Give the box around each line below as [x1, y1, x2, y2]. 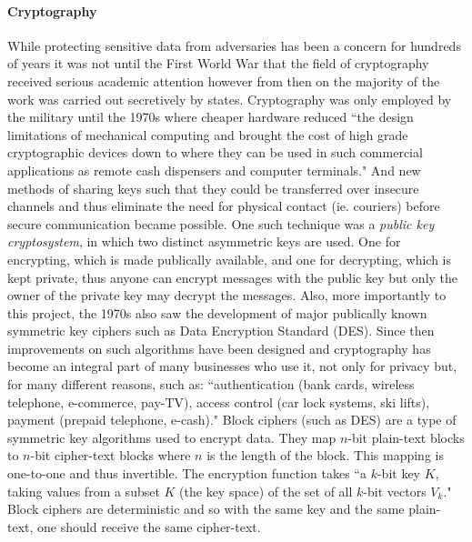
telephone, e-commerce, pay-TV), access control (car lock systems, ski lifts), [7, 392, 430, 411]
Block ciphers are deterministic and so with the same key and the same [7, 499, 405, 518]
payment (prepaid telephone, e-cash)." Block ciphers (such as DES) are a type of [7, 410, 457, 429]
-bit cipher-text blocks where [30, 446, 191, 465]
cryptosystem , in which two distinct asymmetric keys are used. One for [7, 232, 401, 251]
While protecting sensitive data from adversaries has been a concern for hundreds [7, 35, 461, 55]
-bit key [377, 464, 420, 483]
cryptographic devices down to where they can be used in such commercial [7, 143, 423, 162]
